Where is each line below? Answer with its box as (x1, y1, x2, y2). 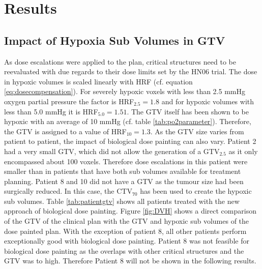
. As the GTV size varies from (150, 126, 244, 136)
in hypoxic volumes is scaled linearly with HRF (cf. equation (4, 76, 193, 86)
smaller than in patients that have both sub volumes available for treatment (4, 166, 241, 176)
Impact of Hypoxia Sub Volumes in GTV (4, 32, 225, 48)
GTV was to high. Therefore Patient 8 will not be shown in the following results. (4, 255, 256, 266)
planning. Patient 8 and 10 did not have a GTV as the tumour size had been (4, 175, 244, 186)
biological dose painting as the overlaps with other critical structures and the (4, 245, 244, 256)
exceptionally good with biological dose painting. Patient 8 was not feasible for (4, 235, 249, 246)
